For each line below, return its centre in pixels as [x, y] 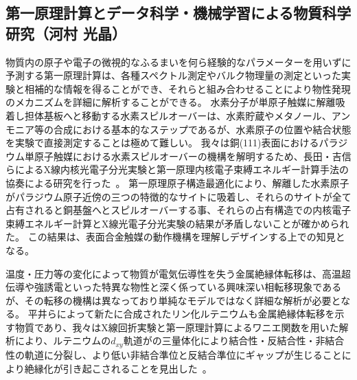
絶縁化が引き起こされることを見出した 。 [118, 368]
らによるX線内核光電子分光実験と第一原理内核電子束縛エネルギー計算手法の [177, 169]
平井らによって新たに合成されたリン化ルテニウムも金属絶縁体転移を [181, 314]
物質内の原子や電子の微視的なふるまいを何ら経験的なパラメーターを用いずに [178, 62]
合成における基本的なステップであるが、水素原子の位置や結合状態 [202, 129]
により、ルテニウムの [63, 340]
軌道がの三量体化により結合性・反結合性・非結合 [234, 340]
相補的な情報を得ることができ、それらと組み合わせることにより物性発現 [187, 88]
